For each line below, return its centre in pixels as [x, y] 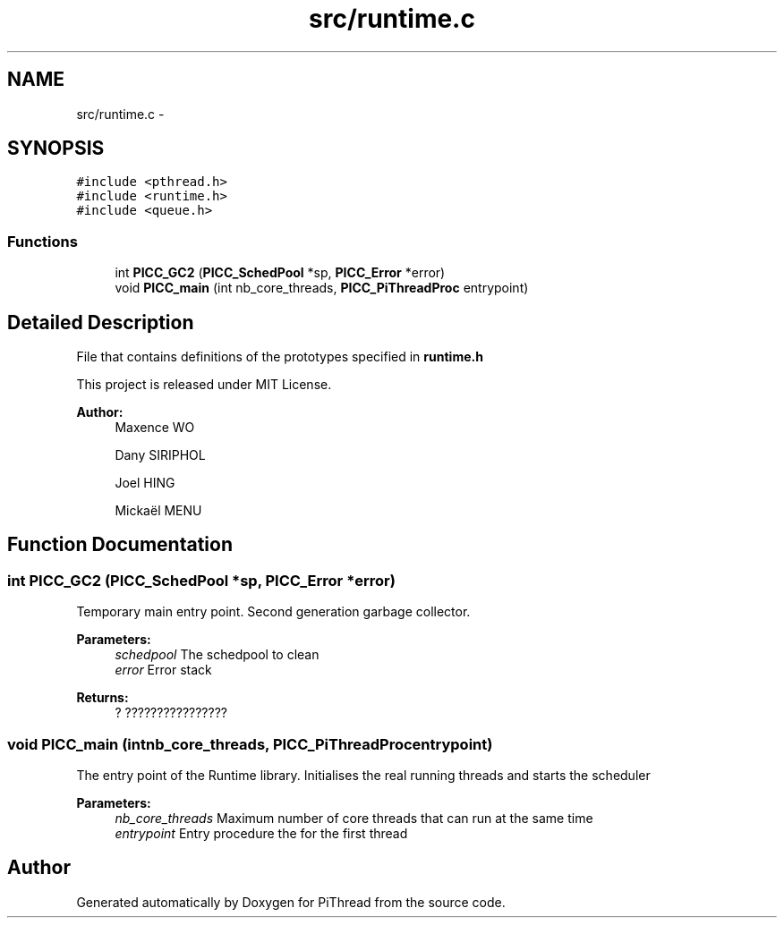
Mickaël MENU [158, 511]
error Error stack [163, 670]
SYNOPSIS [56, 149]
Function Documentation [120, 545]
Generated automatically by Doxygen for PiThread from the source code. [291, 902]
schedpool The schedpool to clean [217, 655]
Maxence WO [155, 428]
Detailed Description [101, 322]
